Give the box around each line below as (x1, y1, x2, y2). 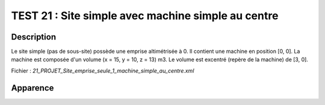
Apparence (11, 83, 54, 93)
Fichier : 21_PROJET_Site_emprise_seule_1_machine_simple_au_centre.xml (11, 67, 194, 74)
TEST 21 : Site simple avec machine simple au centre (11, 9, 279, 22)
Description (11, 32, 57, 42)
